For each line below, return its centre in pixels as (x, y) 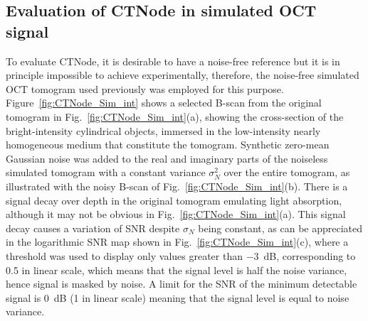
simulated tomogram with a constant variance (106, 172)
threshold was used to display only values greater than (125, 255)
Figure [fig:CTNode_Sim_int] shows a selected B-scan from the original (164, 103)
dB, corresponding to (310, 255)
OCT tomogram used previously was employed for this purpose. (145, 88)
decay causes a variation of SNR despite (93, 228)
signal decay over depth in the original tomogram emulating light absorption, (174, 200)
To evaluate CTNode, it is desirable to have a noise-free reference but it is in (173, 61)
